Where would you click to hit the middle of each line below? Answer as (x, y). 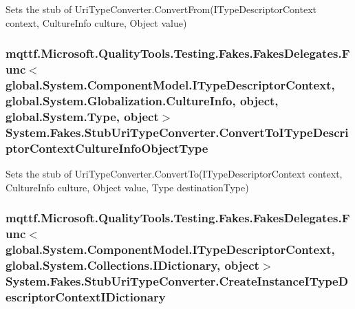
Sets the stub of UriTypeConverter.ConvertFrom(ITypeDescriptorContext (161, 9)
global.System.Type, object (82, 116)
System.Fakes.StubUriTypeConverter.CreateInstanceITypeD (177, 280)
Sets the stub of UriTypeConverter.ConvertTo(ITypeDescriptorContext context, (174, 173)
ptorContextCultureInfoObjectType (107, 148)
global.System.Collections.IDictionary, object (132, 265)
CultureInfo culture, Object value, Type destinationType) (127, 187)
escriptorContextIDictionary (86, 296)
